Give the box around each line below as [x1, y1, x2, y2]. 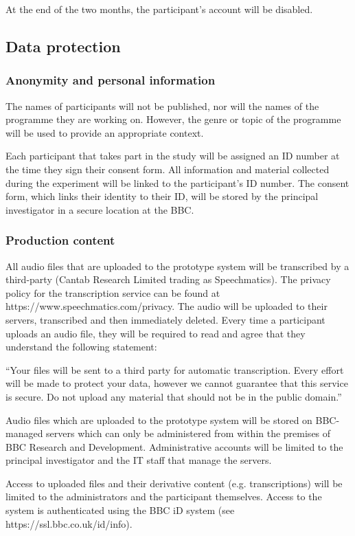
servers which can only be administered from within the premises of [46, 426, 331, 440]
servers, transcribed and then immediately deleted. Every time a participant [5, 312, 325, 326]
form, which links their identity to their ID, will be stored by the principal [5, 189, 319, 203]
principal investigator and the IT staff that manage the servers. [5, 453, 272, 467]
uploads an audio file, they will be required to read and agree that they [5, 326, 306, 340]
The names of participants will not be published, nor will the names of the [5, 98, 319, 113]
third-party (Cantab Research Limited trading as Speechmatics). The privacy [5, 272, 331, 287]
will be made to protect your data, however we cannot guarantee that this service [5, 376, 348, 390]
